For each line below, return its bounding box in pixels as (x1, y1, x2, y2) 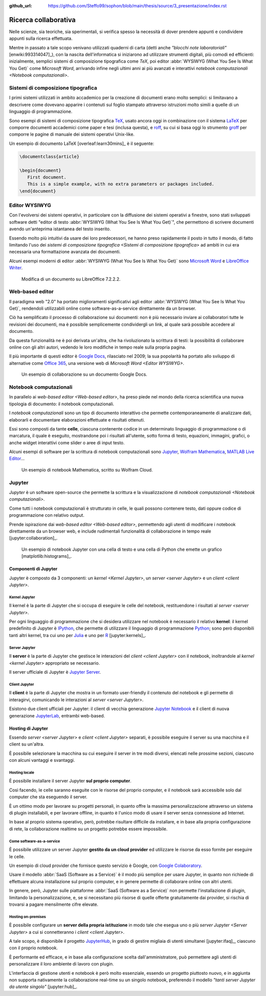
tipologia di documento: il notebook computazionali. (9, 401, 114, 407)
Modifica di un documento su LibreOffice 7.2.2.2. (21, 276, 121, 282)
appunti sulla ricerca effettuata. (9, 36, 73, 41)
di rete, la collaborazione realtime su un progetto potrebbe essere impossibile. (9, 826, 167, 832)
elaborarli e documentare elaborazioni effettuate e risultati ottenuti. (9, 417, 145, 423)
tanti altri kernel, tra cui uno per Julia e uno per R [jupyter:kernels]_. (9, 632, 146, 638)
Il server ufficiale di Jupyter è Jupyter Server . (9, 669, 101, 675)
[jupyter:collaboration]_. (9, 535, 58, 541)
